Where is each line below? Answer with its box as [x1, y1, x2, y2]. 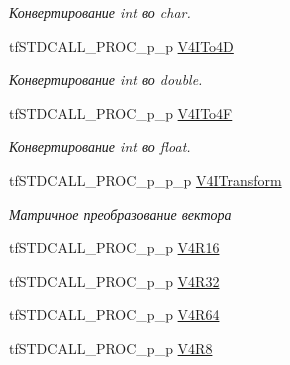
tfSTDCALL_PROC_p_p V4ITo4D [9, 35, 234, 56]
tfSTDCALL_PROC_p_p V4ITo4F [9, 102, 233, 123]
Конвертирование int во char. [9, 2, 191, 22]
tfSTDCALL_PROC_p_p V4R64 [9, 304, 220, 325]
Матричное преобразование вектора [9, 203, 232, 224]
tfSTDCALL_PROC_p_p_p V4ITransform [9, 169, 282, 190]
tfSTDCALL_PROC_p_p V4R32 [9, 270, 220, 291]
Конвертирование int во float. [9, 136, 191, 157]
